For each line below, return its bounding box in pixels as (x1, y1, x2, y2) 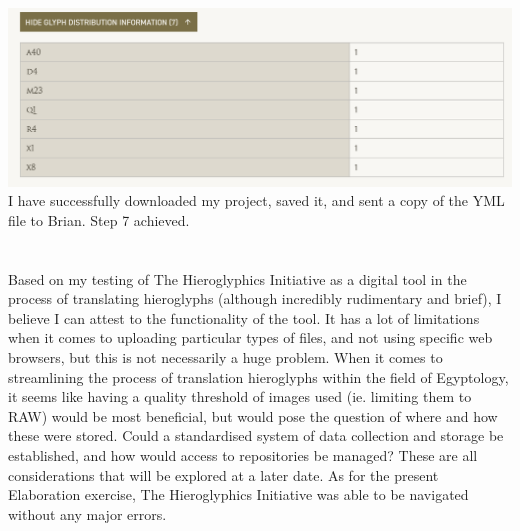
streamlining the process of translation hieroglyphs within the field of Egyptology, (8, 366, 509, 387)
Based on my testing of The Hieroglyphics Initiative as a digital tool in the (8, 268, 467, 289)
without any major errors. (8, 503, 167, 524)
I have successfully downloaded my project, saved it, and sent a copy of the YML (8, 190, 505, 211)
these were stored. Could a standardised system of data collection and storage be (8, 425, 504, 446)
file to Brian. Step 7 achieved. (8, 209, 190, 230)
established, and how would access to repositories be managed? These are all (8, 444, 478, 465)
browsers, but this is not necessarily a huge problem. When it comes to (8, 347, 443, 367)
